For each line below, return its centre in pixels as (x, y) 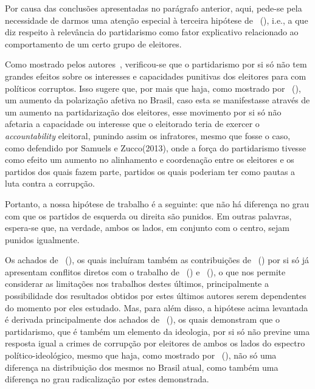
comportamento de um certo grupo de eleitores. (93, 43)
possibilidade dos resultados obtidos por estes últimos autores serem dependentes (156, 296)
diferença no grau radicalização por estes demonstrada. (107, 379)
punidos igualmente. (42, 239)
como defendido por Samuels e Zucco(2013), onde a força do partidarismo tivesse (156, 147)
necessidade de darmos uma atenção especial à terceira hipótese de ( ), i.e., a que (157, 20)
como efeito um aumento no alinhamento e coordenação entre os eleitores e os (150, 160)
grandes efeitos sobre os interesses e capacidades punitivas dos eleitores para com (156, 76)
